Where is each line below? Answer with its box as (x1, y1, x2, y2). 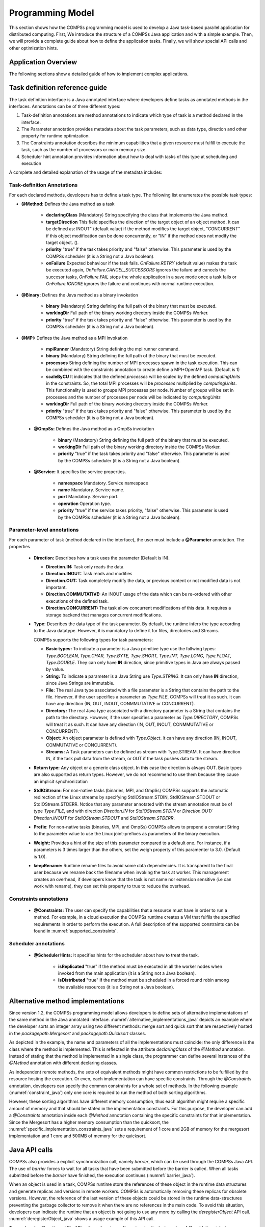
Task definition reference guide (9, 83, 107, 92)
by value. (46, 667, 65, 672)
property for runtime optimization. (21, 133, 90, 139)
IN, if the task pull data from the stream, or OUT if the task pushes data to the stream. (46, 756, 218, 762)
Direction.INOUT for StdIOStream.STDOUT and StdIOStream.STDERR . (33, 815, 175, 821)
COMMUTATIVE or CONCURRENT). (46, 742, 118, 748)
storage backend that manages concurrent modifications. (46, 612, 162, 618)
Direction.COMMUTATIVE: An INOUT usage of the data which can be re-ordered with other (46, 591, 232, 597)
